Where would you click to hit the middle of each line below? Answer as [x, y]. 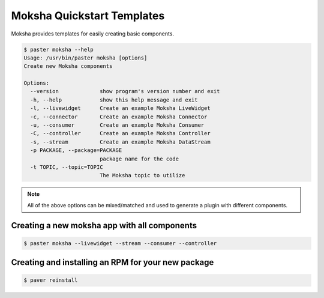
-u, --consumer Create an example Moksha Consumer [117, 125]
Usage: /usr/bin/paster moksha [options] [85, 58]
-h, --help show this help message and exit [114, 100]
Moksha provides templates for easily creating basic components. [92, 34]
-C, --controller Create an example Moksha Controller [120, 133]
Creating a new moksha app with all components [104, 225]
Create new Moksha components [68, 66]
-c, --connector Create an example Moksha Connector [119, 117]
